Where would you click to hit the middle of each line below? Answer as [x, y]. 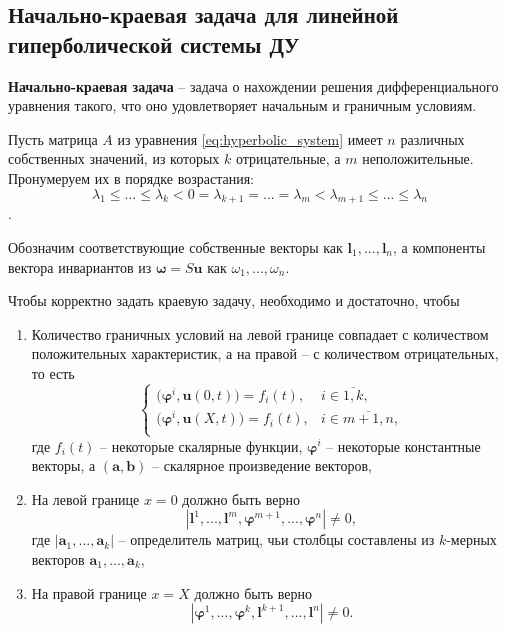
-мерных [471, 539]
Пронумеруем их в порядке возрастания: [131, 177]
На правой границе [89, 592]
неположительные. [418, 158]
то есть [53, 372]
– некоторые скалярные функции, [201, 445]
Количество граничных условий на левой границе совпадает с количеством [260, 333]
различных [432, 138]
